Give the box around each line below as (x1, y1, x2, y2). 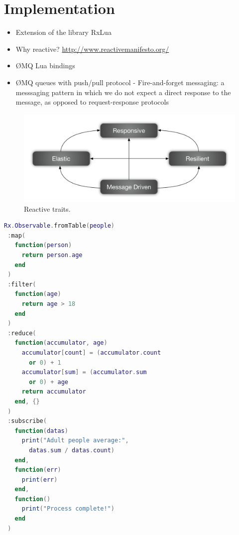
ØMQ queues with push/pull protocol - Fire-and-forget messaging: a (15, 77, 225, 87)
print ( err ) (21, 476, 58, 483)
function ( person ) (14, 242, 72, 249)
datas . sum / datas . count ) (29, 446, 115, 454)
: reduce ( (7, 329, 36, 337)
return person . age (21, 252, 83, 259)
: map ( (7, 232, 25, 239)
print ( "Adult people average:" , (21, 437, 129, 444)
